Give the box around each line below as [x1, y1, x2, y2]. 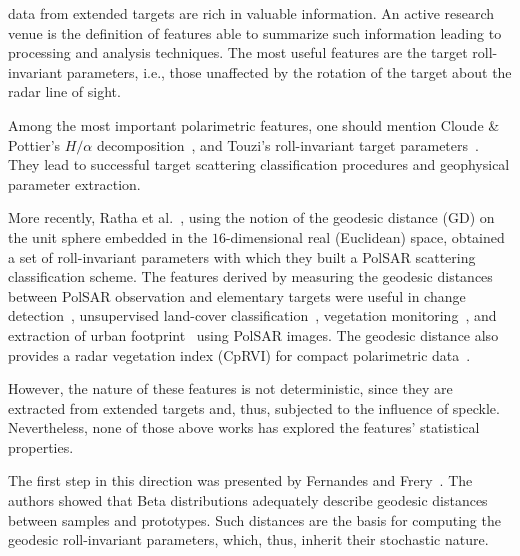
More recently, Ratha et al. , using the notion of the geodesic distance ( [8, 207, 448, 228]
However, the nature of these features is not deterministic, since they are [8, 378, 453, 399]
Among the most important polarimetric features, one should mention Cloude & [8, 114, 500, 135]
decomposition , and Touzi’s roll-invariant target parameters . [96, 134, 479, 155]
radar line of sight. [8, 81, 121, 102]
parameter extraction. [8, 173, 141, 194]
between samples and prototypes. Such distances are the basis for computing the [8, 509, 501, 530]
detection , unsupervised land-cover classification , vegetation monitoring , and [8, 305, 497, 326]
